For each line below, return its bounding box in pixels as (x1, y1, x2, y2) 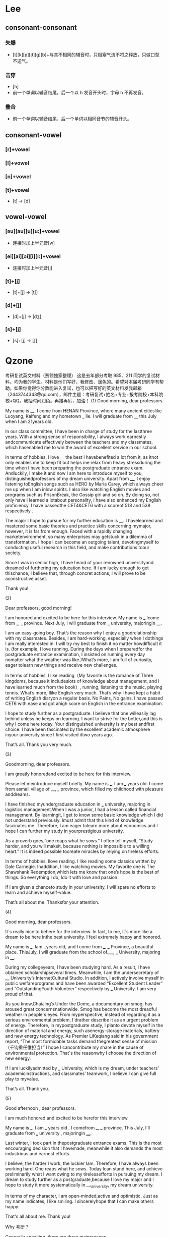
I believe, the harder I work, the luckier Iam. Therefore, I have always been (5, 1160, 159, 1166)
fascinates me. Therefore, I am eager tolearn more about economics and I (5, 822, 158, 828)
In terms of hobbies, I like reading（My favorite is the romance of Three (5, 672, 153, 678)
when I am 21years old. (5, 418, 53, 424)
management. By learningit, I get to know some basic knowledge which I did (5, 812, 163, 818)
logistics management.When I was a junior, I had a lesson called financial (5, 806, 156, 813)
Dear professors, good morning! (5, 605, 72, 611)
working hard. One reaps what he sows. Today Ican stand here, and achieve (5, 1165, 163, 1171)
